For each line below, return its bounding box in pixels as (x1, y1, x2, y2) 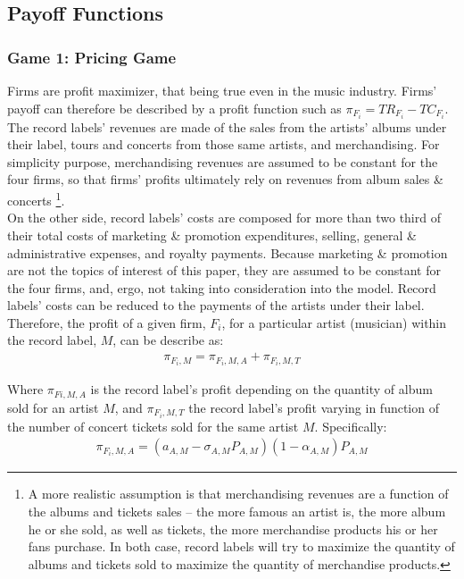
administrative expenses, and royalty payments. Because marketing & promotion (7, 243, 448, 262)
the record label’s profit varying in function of (188, 398, 439, 416)
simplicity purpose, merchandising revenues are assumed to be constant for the (7, 152, 438, 171)
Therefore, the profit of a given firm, (7, 313, 206, 331)
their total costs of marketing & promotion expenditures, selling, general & (7, 225, 418, 244)
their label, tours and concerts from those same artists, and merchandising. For (7, 135, 440, 154)
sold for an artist (7, 398, 99, 416)
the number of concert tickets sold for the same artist (7, 416, 299, 435)
